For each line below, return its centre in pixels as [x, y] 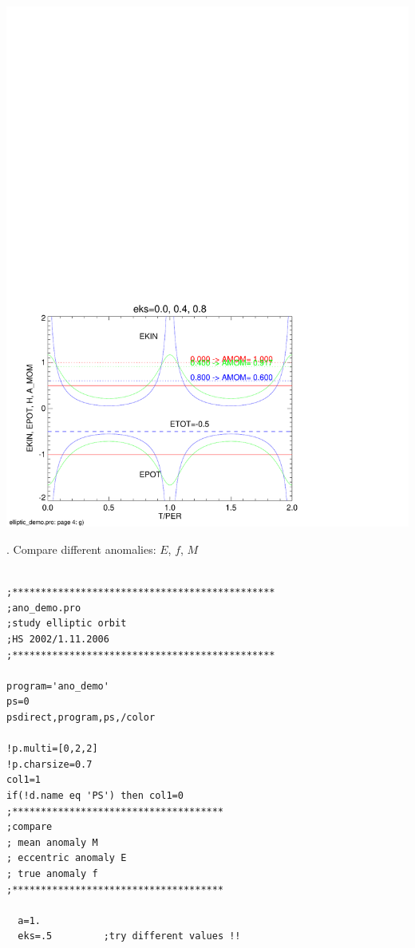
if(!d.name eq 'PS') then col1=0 [95, 795]
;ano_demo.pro [44, 608]
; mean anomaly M [52, 842]
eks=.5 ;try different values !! [129, 936]
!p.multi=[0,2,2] [52, 749]
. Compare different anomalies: [81, 549]
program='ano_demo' [58, 686]
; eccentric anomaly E [67, 858]
